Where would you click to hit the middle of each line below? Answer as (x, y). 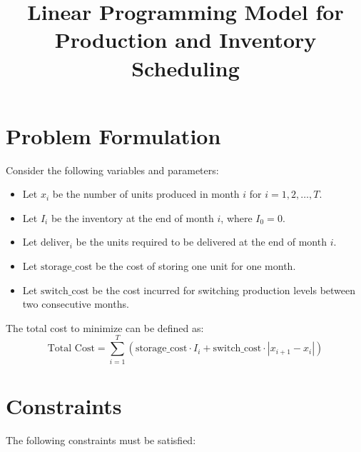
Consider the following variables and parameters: (112, 170)
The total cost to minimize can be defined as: (105, 327)
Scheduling (185, 67)
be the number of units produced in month (146, 194)
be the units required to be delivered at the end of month (201, 242)
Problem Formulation (113, 135)
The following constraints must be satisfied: (101, 440)
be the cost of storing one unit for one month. (196, 266)
